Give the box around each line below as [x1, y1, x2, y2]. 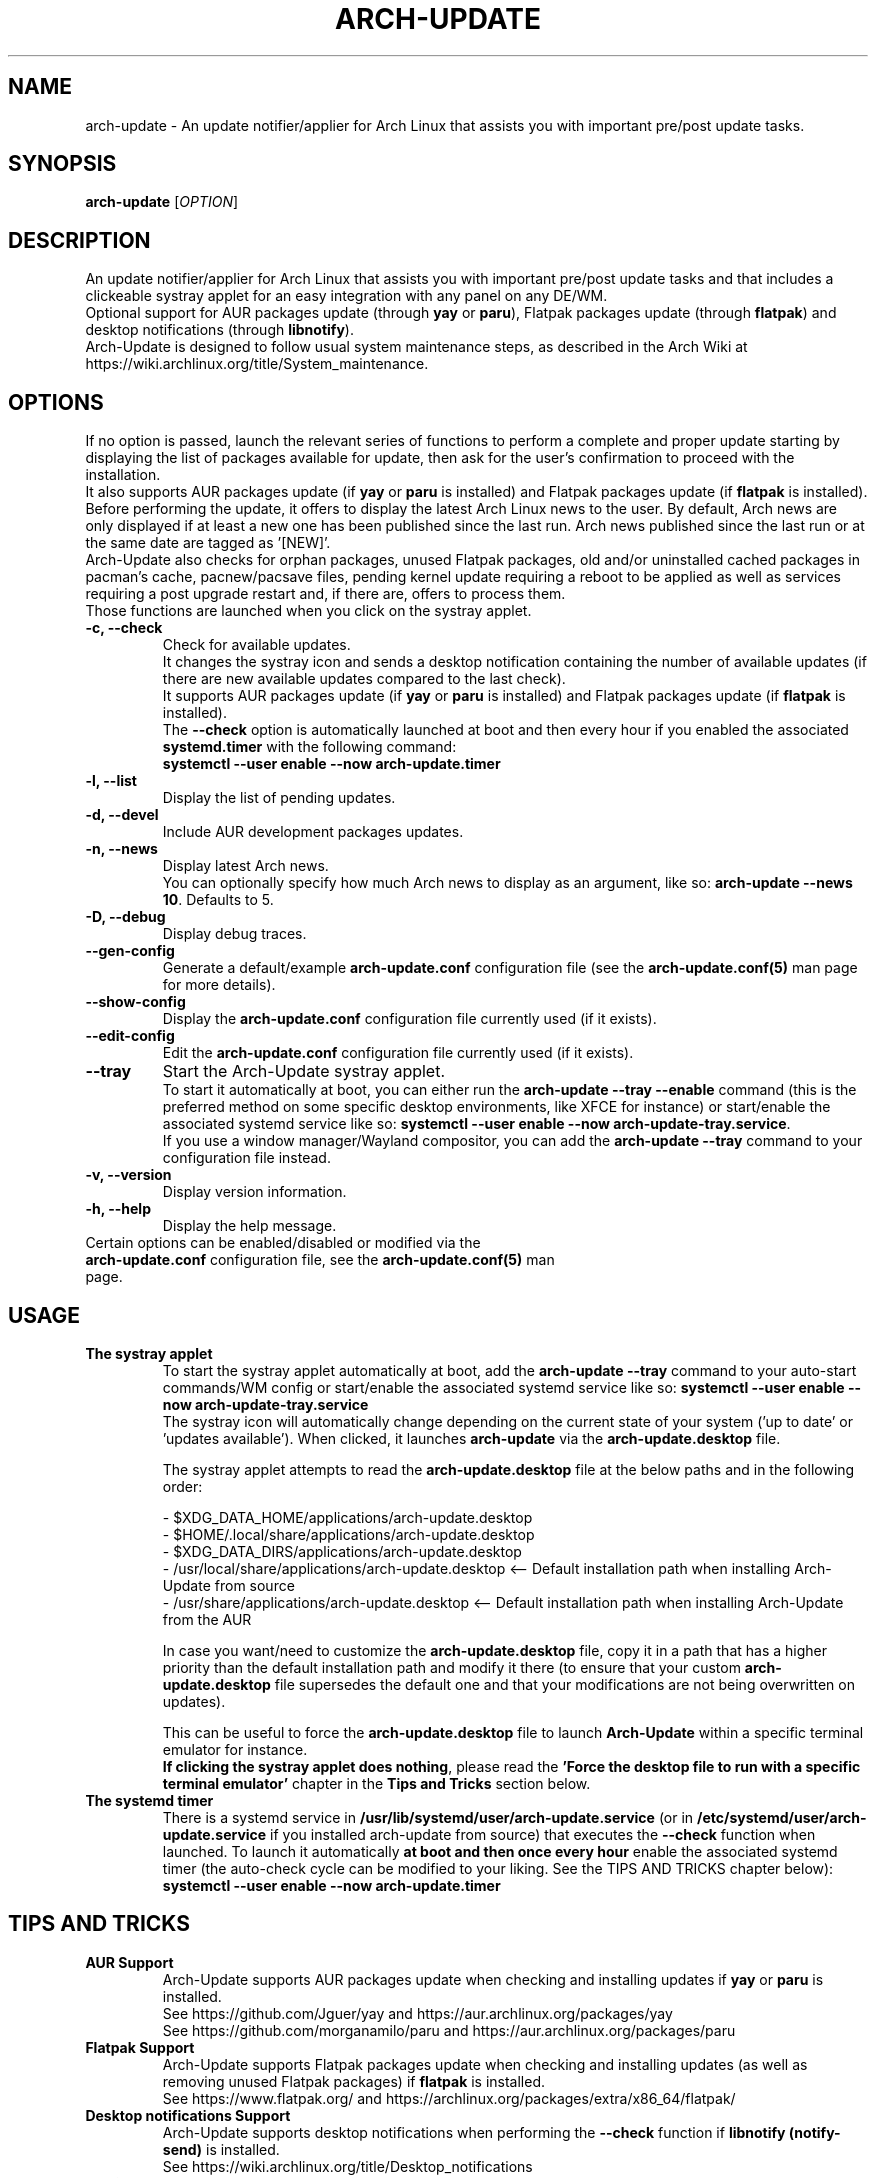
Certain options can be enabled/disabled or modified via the [85, 1234, 481, 1252]
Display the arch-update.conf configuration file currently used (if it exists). [162, 1010, 657, 1028]
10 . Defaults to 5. [162, 891, 274, 909]
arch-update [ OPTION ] [85, 193, 239, 211]
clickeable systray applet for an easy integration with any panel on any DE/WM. [85, 287, 608, 305]
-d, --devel [85, 806, 159, 824]
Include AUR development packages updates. [162, 823, 464, 841]
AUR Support [85, 1953, 174, 1971]
